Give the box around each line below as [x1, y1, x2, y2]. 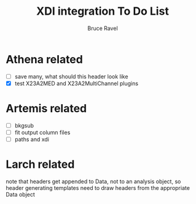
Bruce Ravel [87, 25, 118, 32]
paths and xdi [14, 135, 50, 143]
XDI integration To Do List [36, 4, 170, 18]
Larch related [6, 157, 75, 172]
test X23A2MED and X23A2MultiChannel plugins [14, 80, 139, 87]
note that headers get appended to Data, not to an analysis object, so [6, 178, 181, 185]
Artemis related [6, 102, 87, 115]
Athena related [6, 52, 84, 66]
